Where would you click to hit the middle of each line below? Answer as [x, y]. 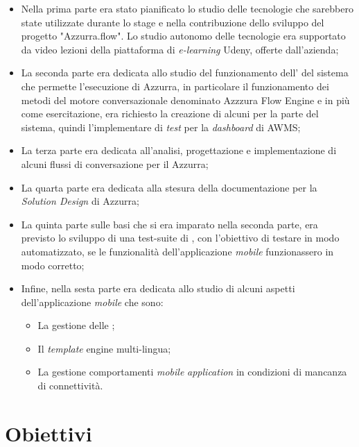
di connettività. [70, 386]
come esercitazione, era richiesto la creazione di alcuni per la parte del [170, 113]
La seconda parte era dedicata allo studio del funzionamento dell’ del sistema [185, 73]
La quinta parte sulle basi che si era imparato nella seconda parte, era [169, 224]
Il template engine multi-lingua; [104, 348]
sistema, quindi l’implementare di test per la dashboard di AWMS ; [161, 127]
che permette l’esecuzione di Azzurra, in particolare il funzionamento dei [175, 86]
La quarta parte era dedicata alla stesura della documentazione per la [169, 187]
